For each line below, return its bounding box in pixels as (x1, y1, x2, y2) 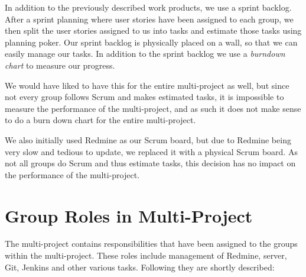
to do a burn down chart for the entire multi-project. (5, 114, 196, 126)
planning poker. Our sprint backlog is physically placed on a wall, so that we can (5, 36, 298, 48)
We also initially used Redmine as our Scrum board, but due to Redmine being (5, 133, 291, 146)
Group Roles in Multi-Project (5, 203, 253, 227)
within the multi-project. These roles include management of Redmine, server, (5, 249, 287, 262)
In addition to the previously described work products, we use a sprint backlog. (5, 1, 292, 13)
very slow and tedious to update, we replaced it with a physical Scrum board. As (5, 145, 298, 157)
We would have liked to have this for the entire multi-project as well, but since (5, 79, 289, 91)
